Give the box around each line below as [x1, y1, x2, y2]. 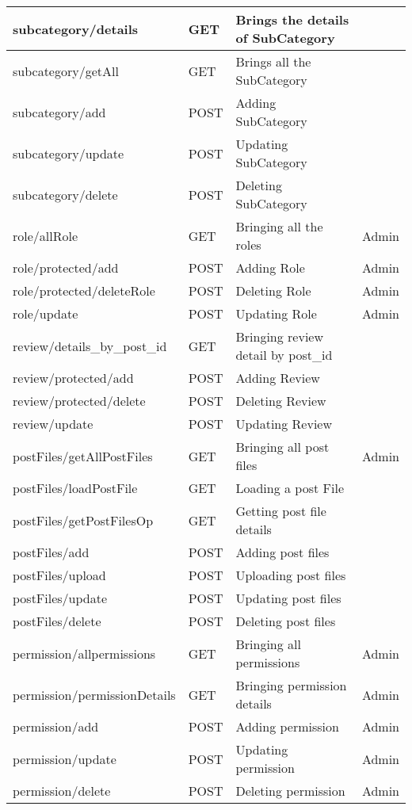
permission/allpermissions [13, 644, 156, 663]
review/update [13, 415, 93, 433]
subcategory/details [13, 19, 139, 38]
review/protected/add [13, 369, 134, 387]
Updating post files [235, 589, 341, 607]
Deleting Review [235, 392, 326, 410]
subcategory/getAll [13, 61, 119, 80]
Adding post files [235, 543, 330, 561]
